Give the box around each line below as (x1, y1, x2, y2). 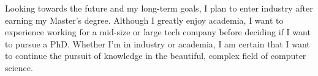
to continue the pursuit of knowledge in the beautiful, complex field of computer (5, 49, 306, 62)
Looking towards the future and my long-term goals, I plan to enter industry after (5, 2, 313, 14)
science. (5, 61, 33, 74)
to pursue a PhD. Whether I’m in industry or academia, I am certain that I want (5, 37, 310, 50)
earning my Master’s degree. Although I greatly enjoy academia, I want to (5, 13, 284, 26)
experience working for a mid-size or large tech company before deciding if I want (5, 26, 311, 38)
